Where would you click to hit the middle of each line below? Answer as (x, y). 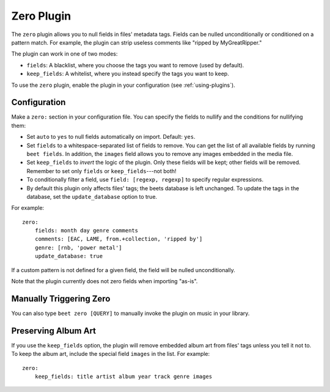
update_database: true (69, 256)
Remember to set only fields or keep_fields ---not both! (101, 171)
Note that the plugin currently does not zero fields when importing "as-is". (105, 281)
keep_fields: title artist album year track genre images (123, 377)
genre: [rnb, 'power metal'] (78, 247)
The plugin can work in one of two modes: (64, 54)
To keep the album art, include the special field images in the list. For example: (111, 354)
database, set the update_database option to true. (92, 196)
